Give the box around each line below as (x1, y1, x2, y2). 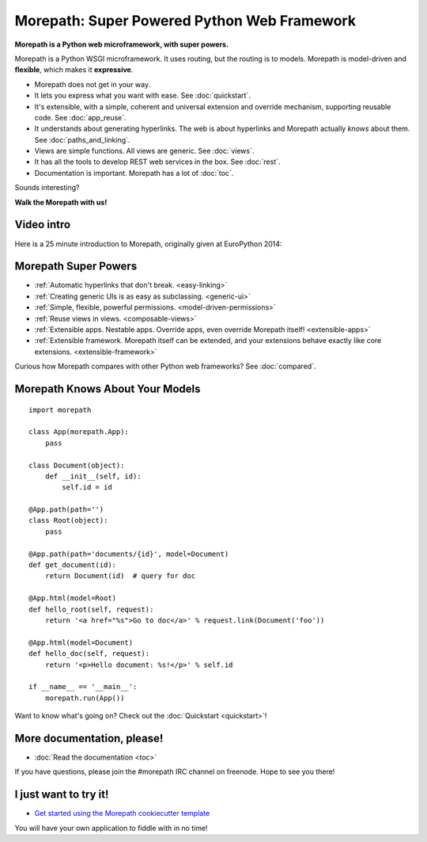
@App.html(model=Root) (28, 594, 117, 603)
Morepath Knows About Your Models (14, 382, 201, 395)
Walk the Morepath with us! (14, 197, 108, 207)
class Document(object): (28, 460, 125, 470)
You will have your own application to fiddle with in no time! (14, 823, 209, 832)
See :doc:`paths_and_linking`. (34, 135, 130, 144)
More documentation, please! (14, 731, 164, 745)
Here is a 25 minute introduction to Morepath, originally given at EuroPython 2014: (14, 238, 282, 249)
